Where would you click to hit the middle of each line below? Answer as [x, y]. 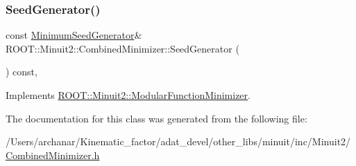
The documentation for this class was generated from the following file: [156, 118]
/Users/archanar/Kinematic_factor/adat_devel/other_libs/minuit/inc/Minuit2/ [178, 141]
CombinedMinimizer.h [53, 155]
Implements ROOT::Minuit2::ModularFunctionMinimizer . [128, 95]
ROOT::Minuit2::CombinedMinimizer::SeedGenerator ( [122, 48]
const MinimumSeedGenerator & [74, 35]
